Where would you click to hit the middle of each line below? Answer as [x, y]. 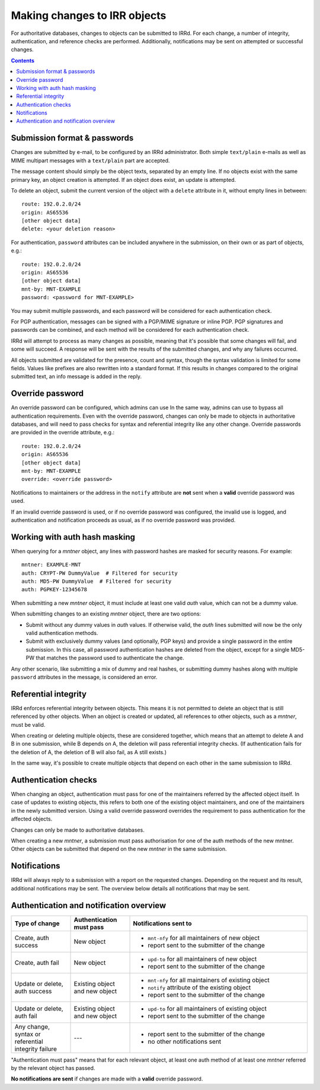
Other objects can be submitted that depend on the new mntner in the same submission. [119, 849]
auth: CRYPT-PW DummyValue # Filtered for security [100, 573]
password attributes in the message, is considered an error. [84, 677]
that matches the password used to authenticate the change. [110, 658]
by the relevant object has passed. [53, 1068]
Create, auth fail [37, 963]
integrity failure [36, 1049]
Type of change [37, 923]
